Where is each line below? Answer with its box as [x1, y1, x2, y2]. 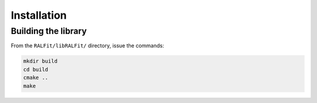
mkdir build [23, 58, 58, 64]
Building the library [11, 26, 87, 36]
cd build [23, 66, 49, 73]
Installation [11, 9, 67, 22]
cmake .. [23, 74, 49, 81]
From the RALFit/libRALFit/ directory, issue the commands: [11, 42, 164, 49]
